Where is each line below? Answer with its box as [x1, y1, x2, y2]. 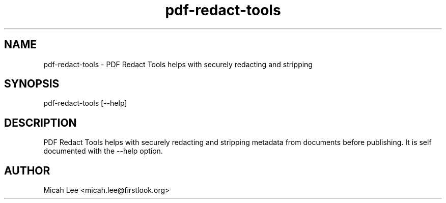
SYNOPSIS [4, 77, 60, 91]
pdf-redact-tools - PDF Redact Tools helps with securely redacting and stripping [43, 60, 313, 69]
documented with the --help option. [43, 147, 163, 156]
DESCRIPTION [4, 116, 77, 129]
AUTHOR [4, 164, 50, 177]
